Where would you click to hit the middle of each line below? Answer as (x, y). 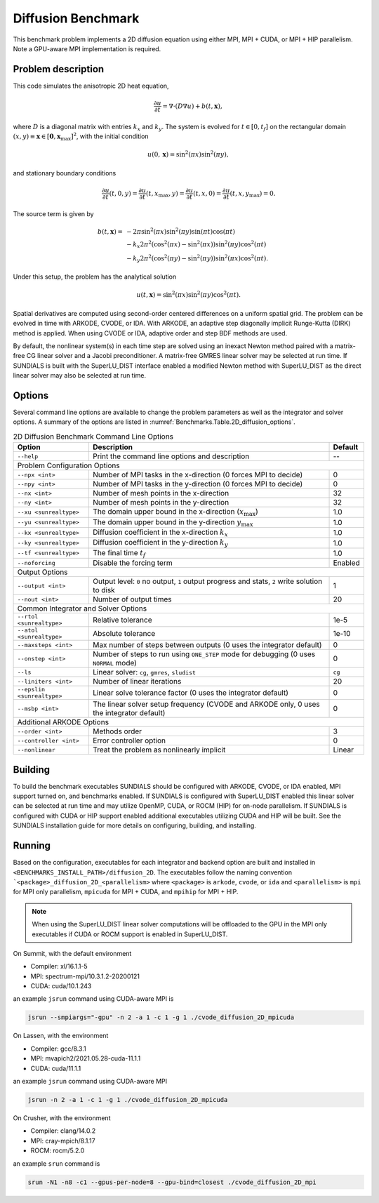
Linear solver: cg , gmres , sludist (144, 672)
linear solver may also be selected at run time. (80, 375)
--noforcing (36, 563)
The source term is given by (53, 213)
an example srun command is (56, 1163)
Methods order (117, 731)
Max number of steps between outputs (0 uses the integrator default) (207, 645)
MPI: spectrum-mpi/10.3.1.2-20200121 (85, 976)
